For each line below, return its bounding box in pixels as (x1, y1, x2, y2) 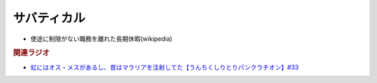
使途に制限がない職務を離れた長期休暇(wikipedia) (30, 35, 172, 43)
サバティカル (13, 10, 86, 26)
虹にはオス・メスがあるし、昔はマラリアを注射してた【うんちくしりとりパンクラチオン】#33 (30, 63, 300, 71)
